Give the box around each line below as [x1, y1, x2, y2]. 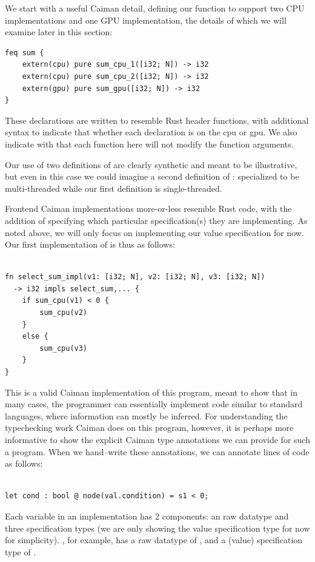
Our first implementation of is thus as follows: [5, 238, 175, 251]
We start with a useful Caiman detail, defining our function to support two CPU [5, 2, 305, 14]
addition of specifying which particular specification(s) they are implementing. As [5, 214, 308, 226]
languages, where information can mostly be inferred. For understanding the [5, 409, 288, 422]
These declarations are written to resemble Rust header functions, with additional [5, 113, 309, 126]
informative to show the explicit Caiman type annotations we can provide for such [5, 433, 310, 445]
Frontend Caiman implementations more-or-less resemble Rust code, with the [5, 202, 292, 215]
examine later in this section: [5, 25, 113, 38]
